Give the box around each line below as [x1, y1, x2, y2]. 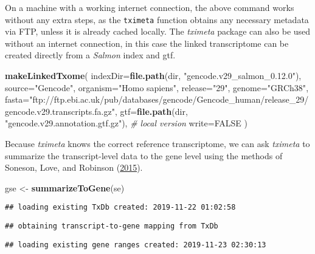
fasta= [5, 93, 30, 106]
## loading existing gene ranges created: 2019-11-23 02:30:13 [5, 240, 266, 249]
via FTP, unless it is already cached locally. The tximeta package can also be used [5, 25, 311, 38]
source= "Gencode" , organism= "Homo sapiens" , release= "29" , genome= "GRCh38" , [5, 81, 309, 94]
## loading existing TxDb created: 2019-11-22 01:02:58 [5, 203, 236, 212]
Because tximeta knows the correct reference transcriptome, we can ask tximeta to [5, 137, 310, 149]
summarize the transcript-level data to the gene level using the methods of [5, 149, 283, 162]
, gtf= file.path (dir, [114, 105, 188, 117]
